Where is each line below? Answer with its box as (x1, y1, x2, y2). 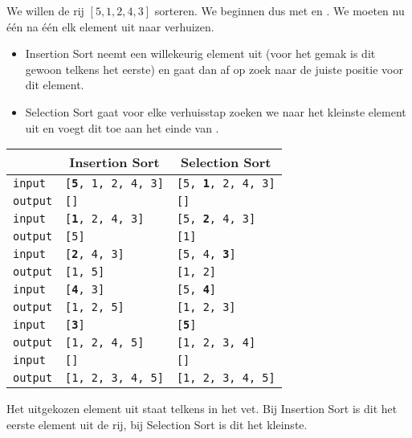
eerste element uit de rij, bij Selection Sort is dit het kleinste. (6, 415, 308, 432)
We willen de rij (6, 2, 84, 18)
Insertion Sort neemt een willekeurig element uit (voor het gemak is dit (25, 45, 376, 62)
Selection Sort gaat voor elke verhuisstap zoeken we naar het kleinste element (25, 103, 406, 120)
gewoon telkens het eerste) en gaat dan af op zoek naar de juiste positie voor (25, 60, 403, 77)
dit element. (25, 76, 84, 93)
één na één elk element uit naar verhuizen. (6, 18, 214, 35)
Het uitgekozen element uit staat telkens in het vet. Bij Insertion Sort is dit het (6, 400, 398, 417)
